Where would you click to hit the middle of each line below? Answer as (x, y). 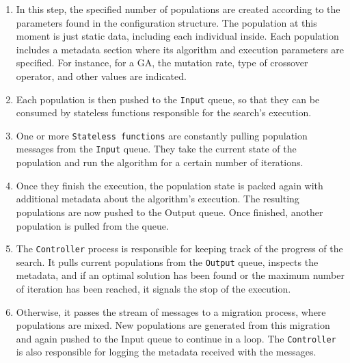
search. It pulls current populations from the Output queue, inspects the (167, 261)
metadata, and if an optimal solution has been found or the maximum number (180, 275)
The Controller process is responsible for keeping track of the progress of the (179, 248)
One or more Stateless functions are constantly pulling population (162, 135)
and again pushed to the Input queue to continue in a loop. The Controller (176, 338)
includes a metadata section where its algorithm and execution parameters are (180, 49)
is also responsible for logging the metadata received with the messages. (166, 352)
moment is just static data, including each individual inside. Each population (177, 36)
